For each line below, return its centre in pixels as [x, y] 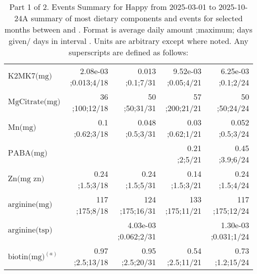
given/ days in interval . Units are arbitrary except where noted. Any [128, 41]
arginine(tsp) [30, 230]
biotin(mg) [26, 257]
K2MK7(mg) [30, 76]
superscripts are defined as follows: [128, 52]
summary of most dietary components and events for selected [137, 18]
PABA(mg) [28, 153]
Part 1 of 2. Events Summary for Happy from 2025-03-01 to [113, 7]
